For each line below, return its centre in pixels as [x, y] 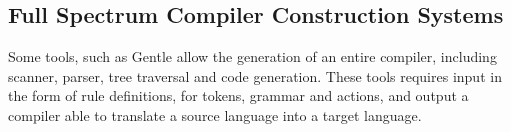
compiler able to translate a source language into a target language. [215, 114]
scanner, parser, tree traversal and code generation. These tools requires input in [255, 75]
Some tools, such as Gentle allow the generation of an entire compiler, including [252, 56]
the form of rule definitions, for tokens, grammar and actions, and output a [238, 95]
